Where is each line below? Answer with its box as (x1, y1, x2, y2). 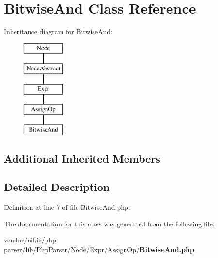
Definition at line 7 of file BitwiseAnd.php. (4, 202, 130, 212)
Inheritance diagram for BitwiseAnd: (4, 26, 113, 36)
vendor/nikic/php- (4, 235, 59, 245)
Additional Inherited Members (4, 151, 160, 166)
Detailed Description (4, 179, 110, 194)
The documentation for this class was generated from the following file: (4, 218, 215, 228)
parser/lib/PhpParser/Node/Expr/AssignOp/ (4, 244, 140, 255)
